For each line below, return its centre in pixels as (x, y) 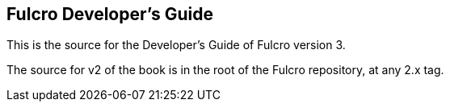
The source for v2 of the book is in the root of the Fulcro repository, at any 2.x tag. (225, 70)
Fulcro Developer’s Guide (110, 14)
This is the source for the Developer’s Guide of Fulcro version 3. (176, 45)
